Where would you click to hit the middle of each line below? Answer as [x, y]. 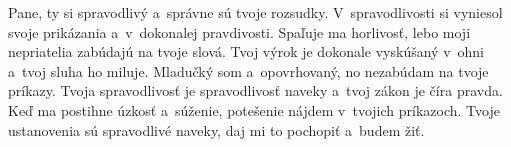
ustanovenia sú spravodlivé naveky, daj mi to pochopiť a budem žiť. [216, 129]
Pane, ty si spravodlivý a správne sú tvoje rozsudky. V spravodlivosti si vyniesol [255, 12]
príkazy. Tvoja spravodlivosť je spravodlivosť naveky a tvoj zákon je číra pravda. [255, 90]
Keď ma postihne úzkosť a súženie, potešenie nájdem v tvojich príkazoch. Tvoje [254, 109]
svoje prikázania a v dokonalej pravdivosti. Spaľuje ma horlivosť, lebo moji [239, 31]
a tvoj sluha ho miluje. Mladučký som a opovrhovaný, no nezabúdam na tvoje [248, 70]
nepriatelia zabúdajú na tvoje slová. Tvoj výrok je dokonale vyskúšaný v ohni [246, 51]
